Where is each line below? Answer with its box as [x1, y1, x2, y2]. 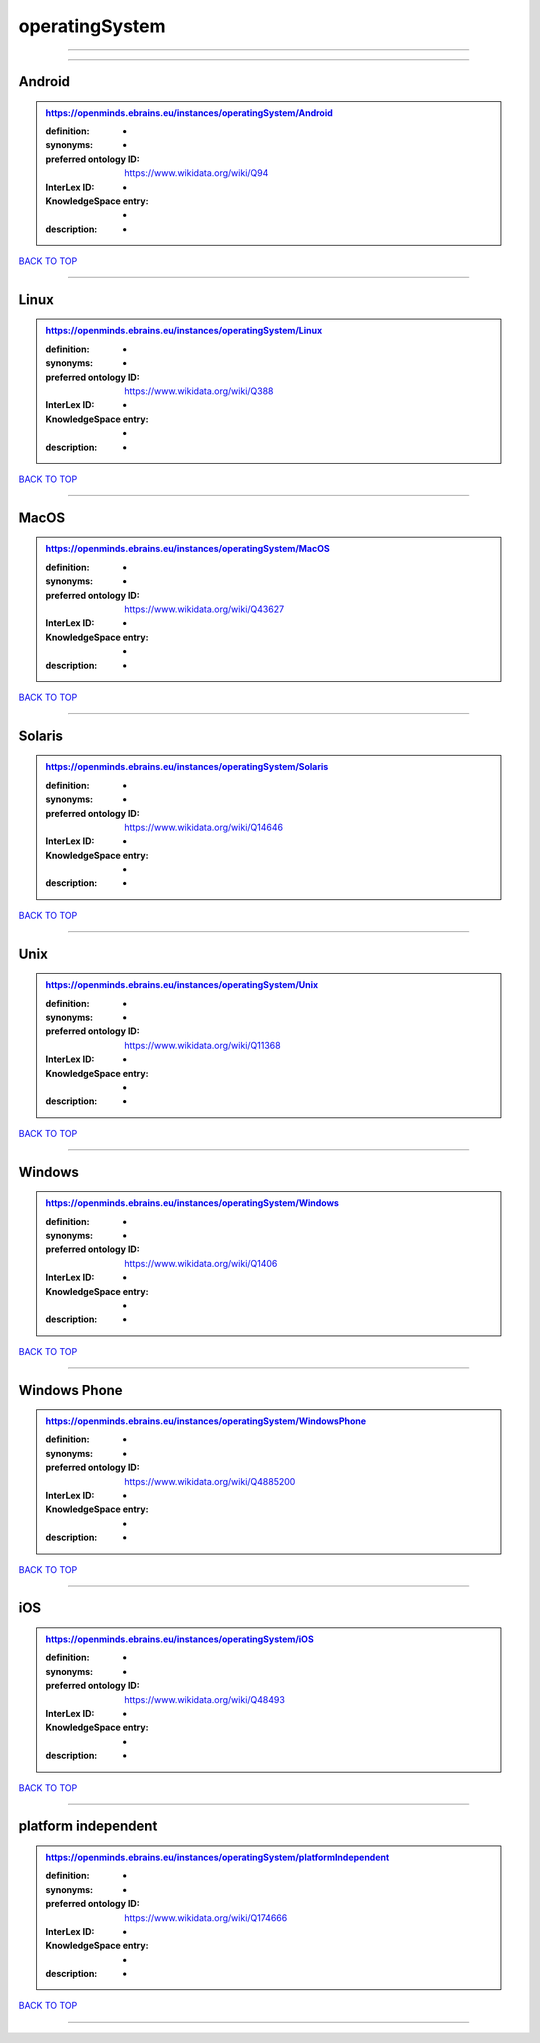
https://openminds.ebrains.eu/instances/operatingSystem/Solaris [45, 761, 329, 773]
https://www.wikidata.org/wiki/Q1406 [124, 1257, 278, 1269]
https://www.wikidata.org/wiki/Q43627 [124, 603, 285, 615]
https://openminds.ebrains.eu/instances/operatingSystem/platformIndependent [45, 1851, 390, 1863]
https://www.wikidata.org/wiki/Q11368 [124, 1039, 281, 1051]
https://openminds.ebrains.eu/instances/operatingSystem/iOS [45, 1633, 314, 1645]
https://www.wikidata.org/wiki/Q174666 [124, 1911, 288, 1924]
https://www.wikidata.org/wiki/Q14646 [124, 821, 284, 833]
